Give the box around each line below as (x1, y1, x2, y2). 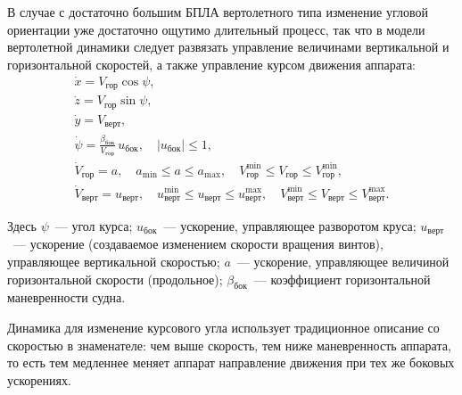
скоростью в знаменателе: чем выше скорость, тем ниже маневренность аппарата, (7, 335, 451, 354)
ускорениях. (7, 370, 71, 389)
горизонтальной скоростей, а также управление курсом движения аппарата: (7, 54, 417, 73)
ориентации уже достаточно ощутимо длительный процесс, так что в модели (7, 20, 425, 38)
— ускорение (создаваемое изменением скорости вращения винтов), (12, 235, 384, 253)
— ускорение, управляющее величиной (236, 252, 450, 271)
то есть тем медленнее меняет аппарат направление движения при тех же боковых (7, 353, 455, 372)
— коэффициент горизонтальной (253, 269, 431, 288)
